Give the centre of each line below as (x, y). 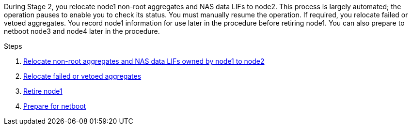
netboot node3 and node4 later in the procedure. (82, 31)
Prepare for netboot (55, 106)
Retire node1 (43, 91)
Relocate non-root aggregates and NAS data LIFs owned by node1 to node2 (144, 61)
